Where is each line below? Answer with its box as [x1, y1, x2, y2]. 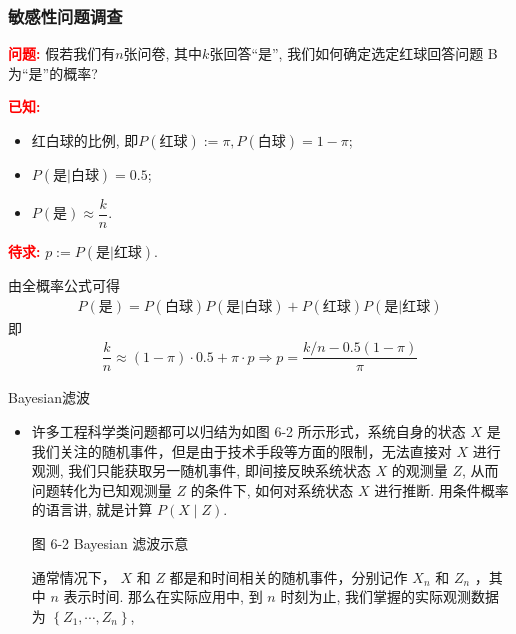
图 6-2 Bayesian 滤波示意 [31, 532, 189, 553]
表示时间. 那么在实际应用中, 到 [63, 586, 263, 607]
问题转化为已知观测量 [31, 479, 172, 500]
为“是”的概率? [8, 62, 98, 83]
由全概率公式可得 [8, 275, 120, 296]
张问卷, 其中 [123, 43, 203, 64]
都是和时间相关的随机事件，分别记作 [169, 566, 408, 587]
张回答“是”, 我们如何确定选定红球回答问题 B [209, 43, 498, 64]
